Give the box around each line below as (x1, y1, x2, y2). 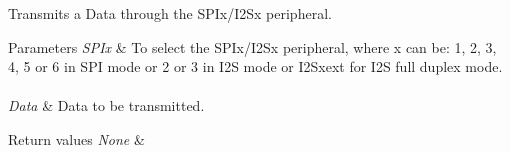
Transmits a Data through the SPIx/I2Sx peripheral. (8, 3, 332, 23)
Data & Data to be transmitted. (8, 95, 205, 116)
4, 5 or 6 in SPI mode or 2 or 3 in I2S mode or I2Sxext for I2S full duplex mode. (8, 56, 503, 77)
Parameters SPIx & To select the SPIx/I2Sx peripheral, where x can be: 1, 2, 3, (8, 36, 497, 57)
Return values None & (8, 128, 145, 149)
